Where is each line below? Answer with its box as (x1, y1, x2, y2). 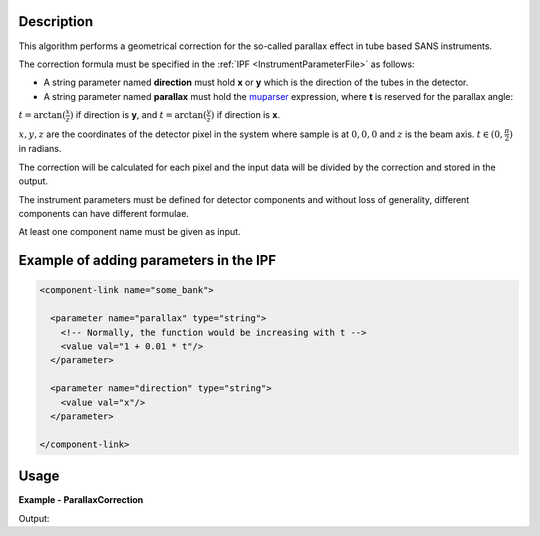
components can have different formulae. (18, 208, 190, 220)
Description (18, 13, 94, 30)
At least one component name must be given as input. (18, 226, 241, 238)
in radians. (18, 143, 62, 155)
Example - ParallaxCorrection (18, 494, 144, 506)
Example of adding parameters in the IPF (18, 252, 277, 269)
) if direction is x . (210, 109, 281, 121)
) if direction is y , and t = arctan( (70, 109, 207, 121)
